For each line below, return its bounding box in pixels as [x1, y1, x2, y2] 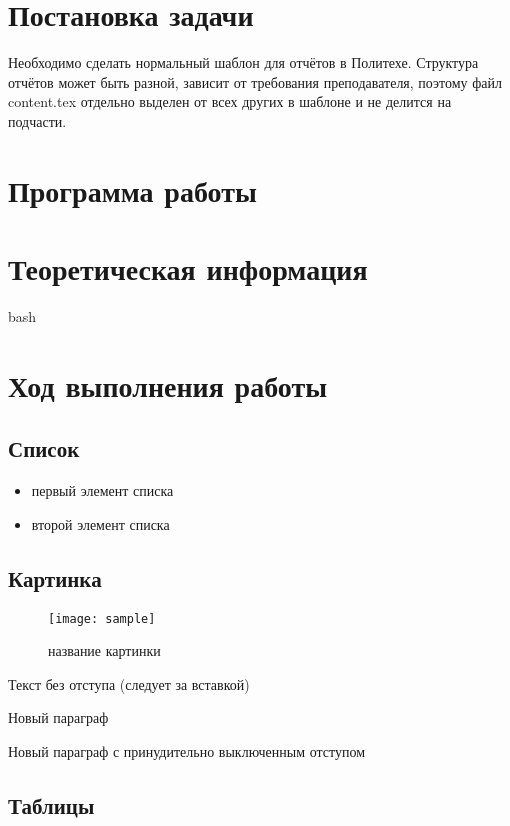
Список [8, 433, 80, 464]
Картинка [8, 562, 102, 593]
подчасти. [8, 110, 67, 131]
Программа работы [8, 169, 257, 210]
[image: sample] [48, 611, 156, 626]
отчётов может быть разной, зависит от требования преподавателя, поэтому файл [8, 71, 502, 92]
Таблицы [8, 789, 95, 820]
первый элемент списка [31, 480, 174, 501]
